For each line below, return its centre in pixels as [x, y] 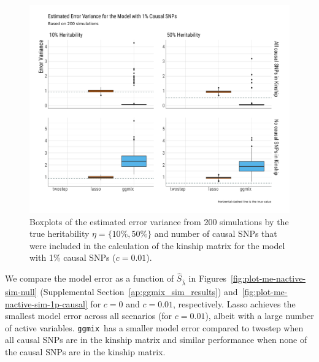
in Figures [207, 278]
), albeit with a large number [259, 316]
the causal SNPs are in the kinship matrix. [85, 352]
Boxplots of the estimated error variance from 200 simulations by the [159, 221]
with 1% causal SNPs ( [73, 257]
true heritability [60, 233]
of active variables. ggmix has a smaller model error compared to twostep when [154, 327]
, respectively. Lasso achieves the [234, 303]
